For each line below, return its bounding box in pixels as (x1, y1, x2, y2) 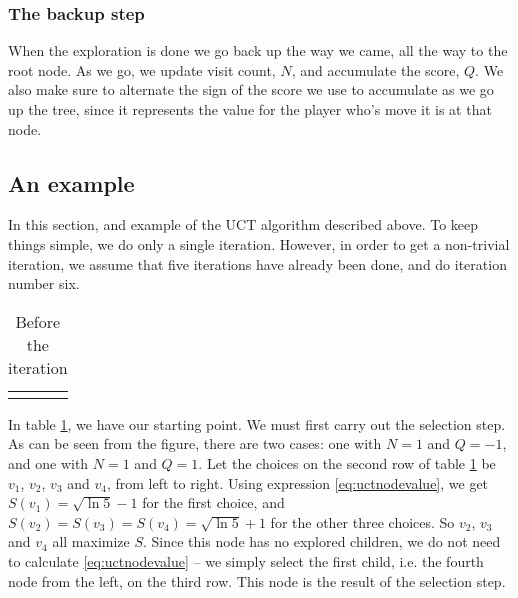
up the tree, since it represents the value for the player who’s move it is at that (8, 99, 492, 119)
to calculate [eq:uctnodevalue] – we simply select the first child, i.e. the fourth (8, 550, 484, 571)
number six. (8, 273, 80, 294)
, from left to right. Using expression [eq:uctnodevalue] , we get (106, 472, 489, 493)
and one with (8, 452, 89, 473)
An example (8, 167, 135, 198)
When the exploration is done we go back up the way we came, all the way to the (8, 40, 508, 61)
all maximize (52, 531, 130, 552)
